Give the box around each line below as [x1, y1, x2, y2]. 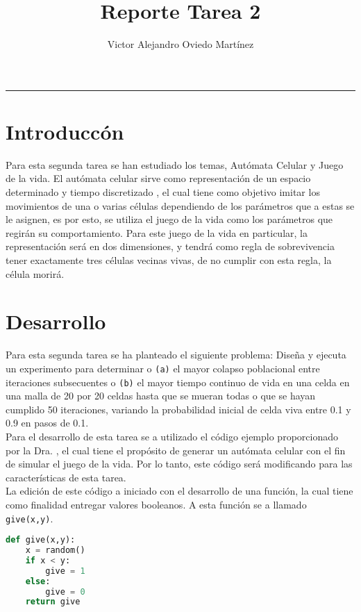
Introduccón [6, 117, 124, 145]
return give [25, 597, 81, 607]
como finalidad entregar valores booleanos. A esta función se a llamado [6, 497, 307, 511]
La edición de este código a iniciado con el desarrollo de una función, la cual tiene [6, 483, 353, 498]
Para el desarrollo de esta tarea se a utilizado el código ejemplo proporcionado [6, 429, 338, 443]
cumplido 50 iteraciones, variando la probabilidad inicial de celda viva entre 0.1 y [6, 402, 351, 416]
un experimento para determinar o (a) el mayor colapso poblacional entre [6, 361, 320, 375]
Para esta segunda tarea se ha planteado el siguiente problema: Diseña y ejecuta [6, 347, 346, 362]
